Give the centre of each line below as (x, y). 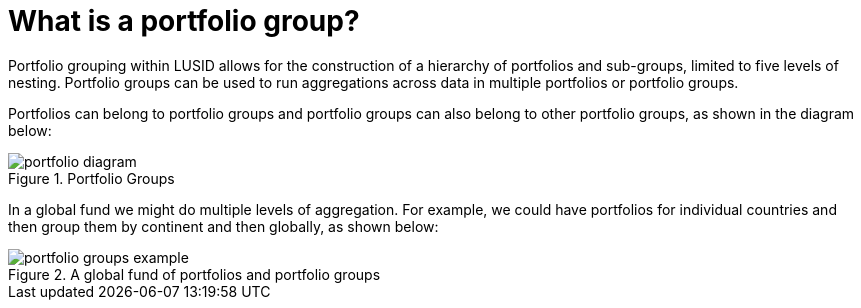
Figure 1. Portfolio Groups (91, 178)
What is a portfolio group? (184, 21)
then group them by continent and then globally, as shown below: (223, 226)
